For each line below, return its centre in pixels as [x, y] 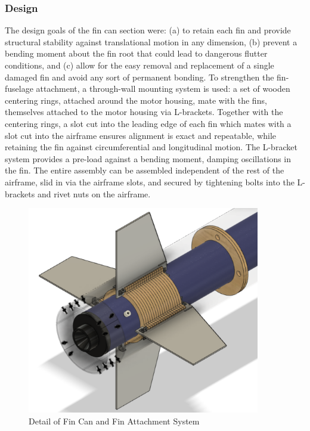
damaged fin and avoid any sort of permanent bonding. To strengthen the [139, 77]
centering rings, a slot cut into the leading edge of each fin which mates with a [148, 123]
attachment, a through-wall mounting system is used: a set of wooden [163, 89]
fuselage [19, 89]
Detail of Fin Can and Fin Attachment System [114, 421]
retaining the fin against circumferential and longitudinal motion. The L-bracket [151, 147]
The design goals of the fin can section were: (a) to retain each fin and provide [148, 30]
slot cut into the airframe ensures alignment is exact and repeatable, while [141, 135]
